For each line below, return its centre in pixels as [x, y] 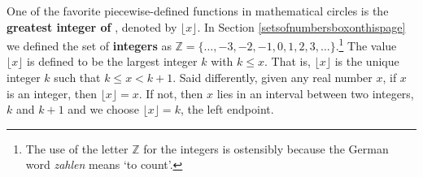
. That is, [288, 61]
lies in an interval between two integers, [315, 93]
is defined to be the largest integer [112, 61]
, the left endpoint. [227, 109]
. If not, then [171, 93]
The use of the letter [77, 148]
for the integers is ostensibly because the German [266, 148]
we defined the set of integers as [89, 45]
